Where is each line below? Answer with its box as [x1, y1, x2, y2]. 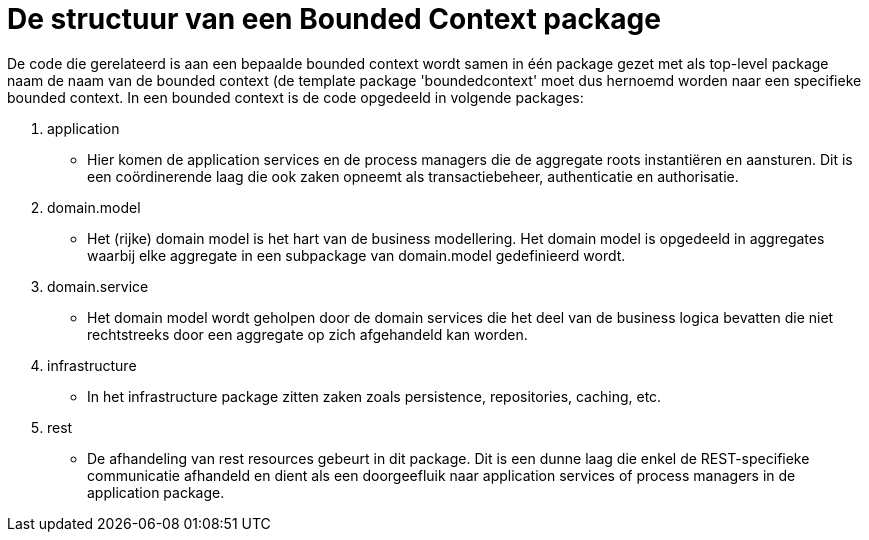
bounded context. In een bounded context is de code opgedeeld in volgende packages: [7, 88, 584, 106]
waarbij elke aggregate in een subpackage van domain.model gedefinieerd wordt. [87, 246, 626, 264]
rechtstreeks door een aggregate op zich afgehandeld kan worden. [87, 325, 528, 343]
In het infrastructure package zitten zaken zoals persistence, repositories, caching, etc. [87, 387, 662, 405]
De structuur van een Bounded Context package [7, 2, 661, 36]
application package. [87, 483, 225, 501]
